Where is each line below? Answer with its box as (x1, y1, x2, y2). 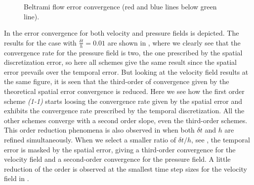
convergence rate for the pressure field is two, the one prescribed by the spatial (4, 47, 243, 57)
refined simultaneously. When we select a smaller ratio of (4, 134, 176, 144)
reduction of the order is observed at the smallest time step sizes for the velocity (4, 163, 247, 174)
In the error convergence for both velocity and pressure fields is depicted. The (4, 28, 239, 38)
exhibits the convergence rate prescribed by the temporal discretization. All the (4, 105, 245, 116)
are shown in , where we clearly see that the (107, 37, 241, 47)
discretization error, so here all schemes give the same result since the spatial (4, 57, 237, 67)
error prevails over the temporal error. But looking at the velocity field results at (4, 66, 249, 77)
